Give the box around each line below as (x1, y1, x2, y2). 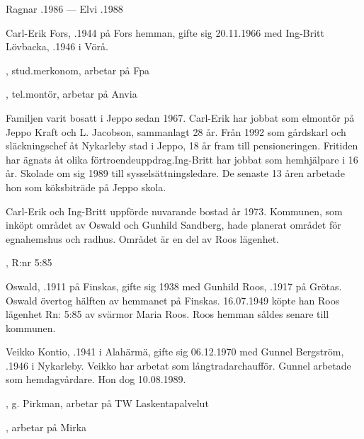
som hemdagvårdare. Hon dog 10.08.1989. (6, 372, 186, 387)
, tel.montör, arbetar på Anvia (6, 86, 137, 101)
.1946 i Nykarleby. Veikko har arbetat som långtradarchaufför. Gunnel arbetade (6, 358, 351, 372)
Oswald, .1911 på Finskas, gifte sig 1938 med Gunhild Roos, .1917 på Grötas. (6, 278, 342, 293)
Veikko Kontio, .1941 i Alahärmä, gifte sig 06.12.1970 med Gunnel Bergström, (6, 344, 344, 359)
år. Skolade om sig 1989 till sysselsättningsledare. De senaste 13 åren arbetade (6, 166, 345, 181)
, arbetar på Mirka (6, 419, 87, 434)
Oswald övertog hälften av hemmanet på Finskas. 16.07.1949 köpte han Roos (6, 292, 340, 307)
